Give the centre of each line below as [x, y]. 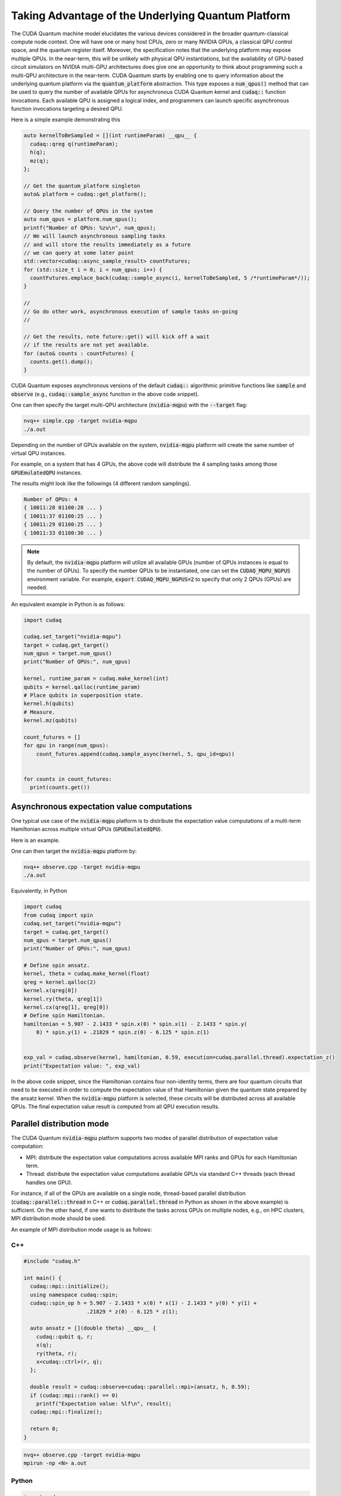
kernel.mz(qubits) [50, 720]
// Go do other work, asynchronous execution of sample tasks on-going [131, 311]
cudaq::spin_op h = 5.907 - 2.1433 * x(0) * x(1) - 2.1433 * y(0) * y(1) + [143, 1303]
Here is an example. [36, 840]
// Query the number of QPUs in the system [88, 211]
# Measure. [39, 712]
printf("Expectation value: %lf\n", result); [104, 1404]
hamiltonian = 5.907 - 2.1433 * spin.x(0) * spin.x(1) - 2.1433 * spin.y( [136, 1024]
